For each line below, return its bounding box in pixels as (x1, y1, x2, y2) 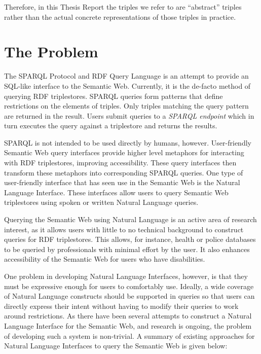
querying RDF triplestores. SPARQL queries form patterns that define (4, 90, 223, 101)
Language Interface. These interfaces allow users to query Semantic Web (4, 187, 229, 197)
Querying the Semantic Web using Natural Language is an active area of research (4, 214, 257, 225)
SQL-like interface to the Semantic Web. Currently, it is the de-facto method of (4, 80, 251, 91)
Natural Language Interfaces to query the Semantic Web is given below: (4, 340, 228, 351)
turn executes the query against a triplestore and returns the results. (4, 120, 217, 131)
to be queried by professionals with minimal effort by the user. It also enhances (4, 243, 250, 254)
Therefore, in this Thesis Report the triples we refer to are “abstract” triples (4, 2, 242, 12)
